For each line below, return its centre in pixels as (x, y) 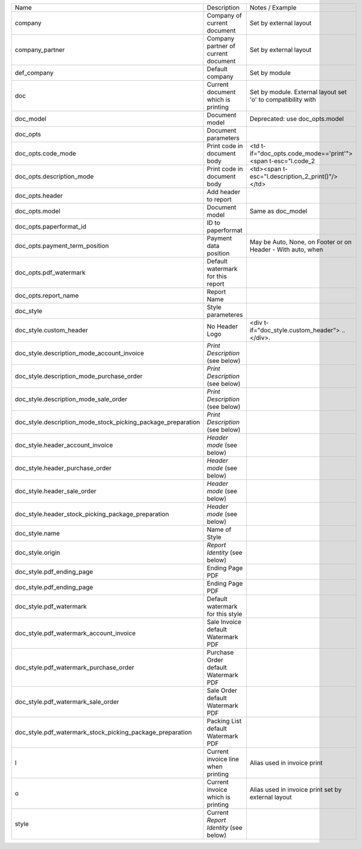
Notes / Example (273, 8)
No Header (222, 327)
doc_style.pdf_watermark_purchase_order (75, 668)
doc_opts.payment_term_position (62, 246)
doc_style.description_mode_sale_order (71, 399)
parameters (223, 138)
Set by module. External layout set (298, 92)
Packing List (224, 721)
